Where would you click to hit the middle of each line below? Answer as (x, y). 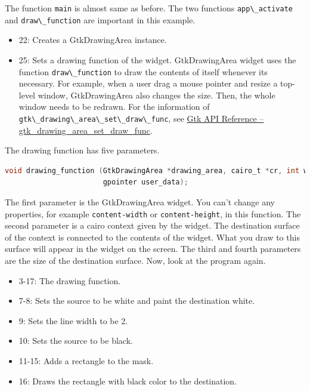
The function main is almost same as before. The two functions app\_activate (149, 8)
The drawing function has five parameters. (82, 150)
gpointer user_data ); (145, 182)
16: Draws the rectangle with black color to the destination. (128, 381)
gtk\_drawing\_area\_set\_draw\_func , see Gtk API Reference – (141, 118)
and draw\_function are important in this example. (100, 19)
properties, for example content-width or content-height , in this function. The (153, 213)
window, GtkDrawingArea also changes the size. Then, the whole (156, 95)
